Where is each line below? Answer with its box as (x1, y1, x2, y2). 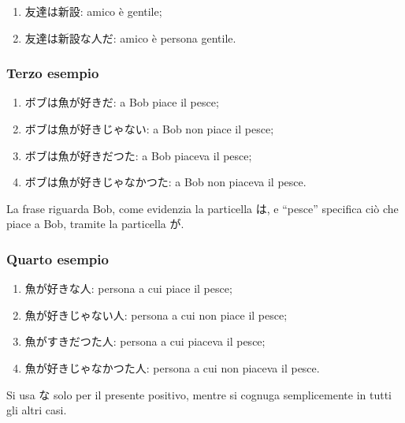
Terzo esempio (6, 63, 99, 83)
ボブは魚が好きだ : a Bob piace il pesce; (24, 94, 219, 110)
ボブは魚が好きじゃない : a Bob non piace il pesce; (24, 121, 274, 137)
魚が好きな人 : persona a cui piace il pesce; (24, 280, 232, 297)
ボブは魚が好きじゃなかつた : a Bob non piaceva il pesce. (24, 174, 307, 190)
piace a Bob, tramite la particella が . (6, 215, 184, 232)
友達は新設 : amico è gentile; (24, 3, 162, 19)
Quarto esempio (6, 249, 109, 268)
